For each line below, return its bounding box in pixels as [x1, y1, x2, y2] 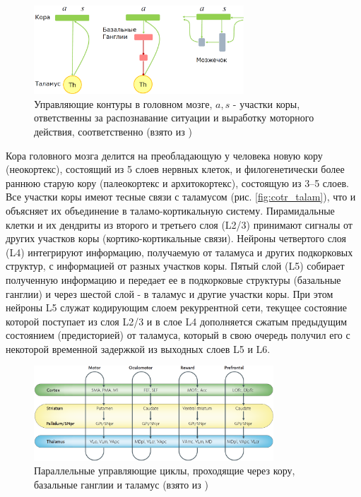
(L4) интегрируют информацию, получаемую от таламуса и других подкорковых [6, 244, 353, 259]
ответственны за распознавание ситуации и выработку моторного [34, 110, 314, 125]
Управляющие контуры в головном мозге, [34, 96, 213, 111]
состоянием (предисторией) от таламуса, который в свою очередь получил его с [6, 328, 350, 342]
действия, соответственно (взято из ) [34, 124, 192, 138]
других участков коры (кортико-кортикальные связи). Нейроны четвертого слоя [6, 231, 347, 246]
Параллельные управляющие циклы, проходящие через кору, [34, 463, 295, 478]
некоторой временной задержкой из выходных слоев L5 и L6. [6, 341, 271, 356]
